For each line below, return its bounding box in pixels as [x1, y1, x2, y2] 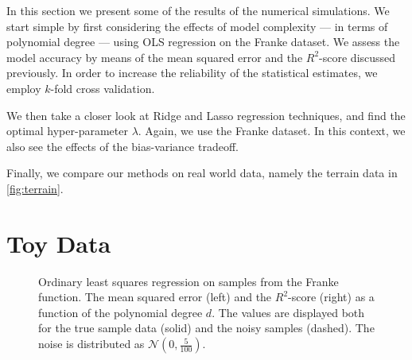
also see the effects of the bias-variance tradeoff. [6, 137, 239, 154]
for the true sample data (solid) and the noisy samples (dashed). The [38, 319, 375, 336]
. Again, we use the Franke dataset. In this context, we [138, 122, 406, 139]
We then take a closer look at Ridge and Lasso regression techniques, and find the [6, 106, 406, 123]
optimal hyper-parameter [6, 122, 128, 139]
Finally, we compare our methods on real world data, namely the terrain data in [6, 165, 398, 181]
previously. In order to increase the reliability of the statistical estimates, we [6, 64, 378, 81]
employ [6, 79, 41, 96]
